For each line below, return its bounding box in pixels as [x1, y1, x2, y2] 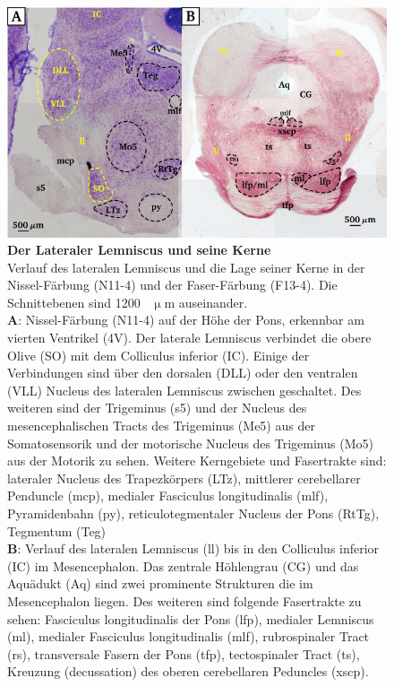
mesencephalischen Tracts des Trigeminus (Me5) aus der [7, 416, 315, 435]
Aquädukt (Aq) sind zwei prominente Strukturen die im [7, 574, 313, 593]
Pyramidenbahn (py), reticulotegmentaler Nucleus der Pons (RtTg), [7, 504, 380, 523]
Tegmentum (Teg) [7, 521, 107, 540]
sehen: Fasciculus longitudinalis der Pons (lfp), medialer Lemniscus [7, 609, 374, 628]
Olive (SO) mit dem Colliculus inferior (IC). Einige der [7, 345, 310, 364]
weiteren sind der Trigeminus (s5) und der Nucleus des [7, 398, 307, 417]
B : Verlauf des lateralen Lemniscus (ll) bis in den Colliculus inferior [7, 539, 380, 558]
